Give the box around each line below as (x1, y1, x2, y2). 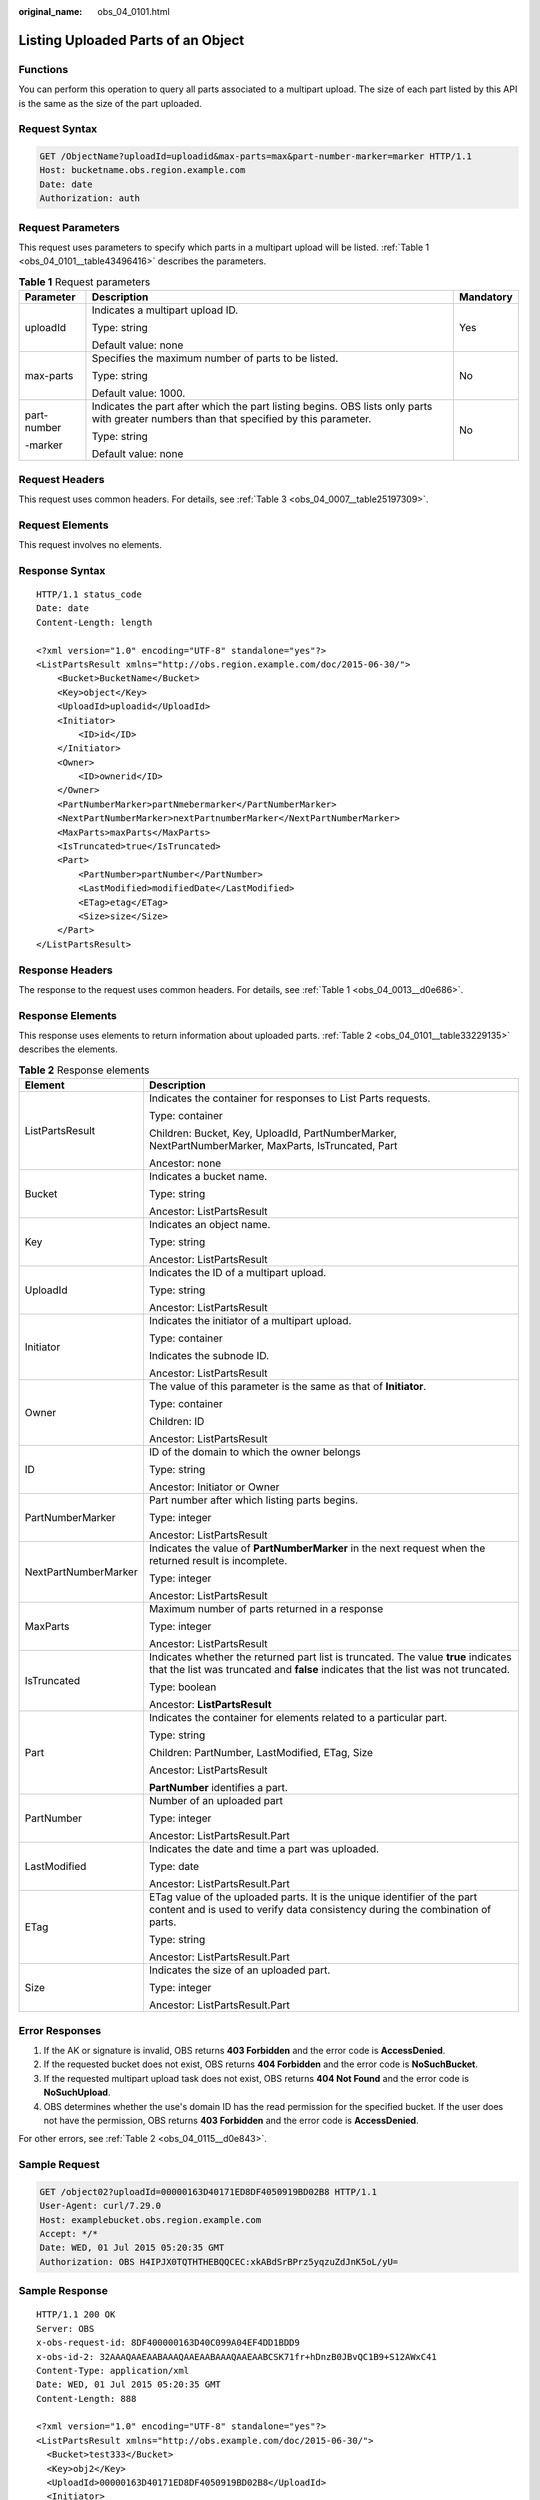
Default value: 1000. (91, 386, 186, 400)
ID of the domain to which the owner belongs (148, 1445, 361, 1459)
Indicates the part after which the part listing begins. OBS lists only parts (91, 400, 433, 414)
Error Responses (18, 2023, 102, 2037)
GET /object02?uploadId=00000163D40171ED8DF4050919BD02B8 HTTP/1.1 (39, 2186, 378, 2197)
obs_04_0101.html (97, 6, 170, 17)
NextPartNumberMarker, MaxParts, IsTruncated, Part (148, 1139, 398, 1153)
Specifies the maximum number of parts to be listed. (91, 351, 339, 365)
